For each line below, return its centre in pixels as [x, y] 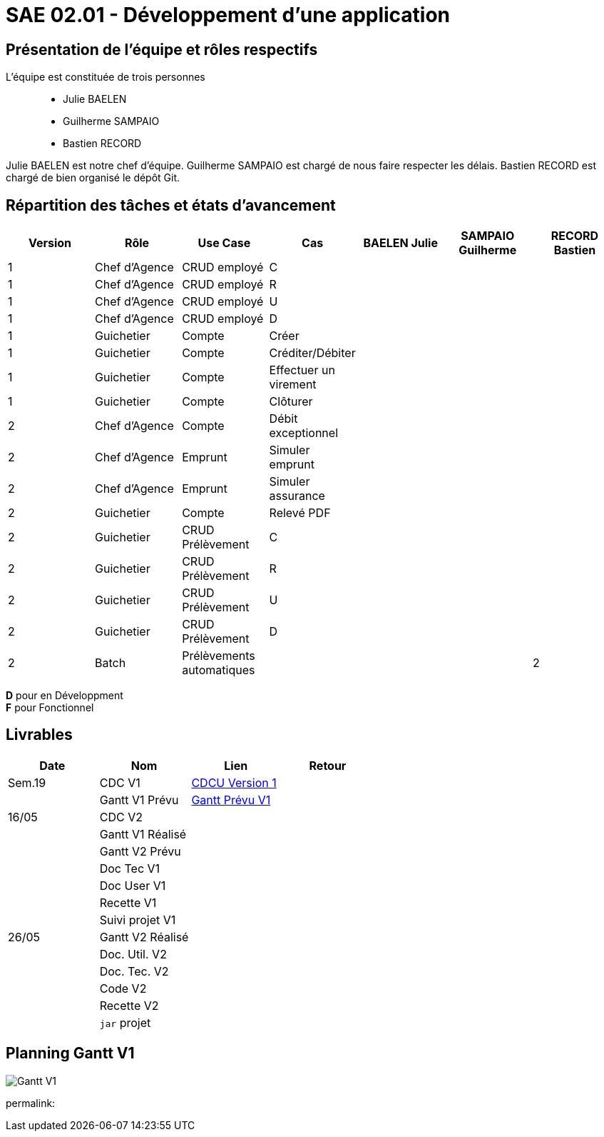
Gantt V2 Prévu [140, 851]
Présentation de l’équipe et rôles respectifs [162, 49]
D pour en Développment [65, 696]
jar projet [125, 1022]
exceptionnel [303, 433]
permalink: [31, 1103]
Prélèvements [219, 656]
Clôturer [291, 402]
